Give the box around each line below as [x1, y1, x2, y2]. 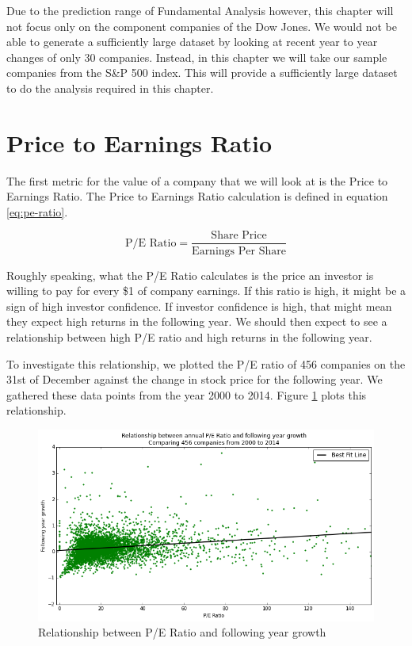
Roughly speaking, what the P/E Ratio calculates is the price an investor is [6, 266, 374, 283]
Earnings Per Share [192, 245, 286, 257]
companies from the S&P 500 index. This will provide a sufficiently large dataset [6, 64, 398, 81]
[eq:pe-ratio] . [6, 203, 68, 220]
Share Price [211, 230, 267, 242]
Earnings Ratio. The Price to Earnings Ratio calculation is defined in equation [6, 188, 388, 205]
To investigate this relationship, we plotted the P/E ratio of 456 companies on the [6, 355, 406, 372]
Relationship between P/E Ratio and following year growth [38, 624, 326, 640]
